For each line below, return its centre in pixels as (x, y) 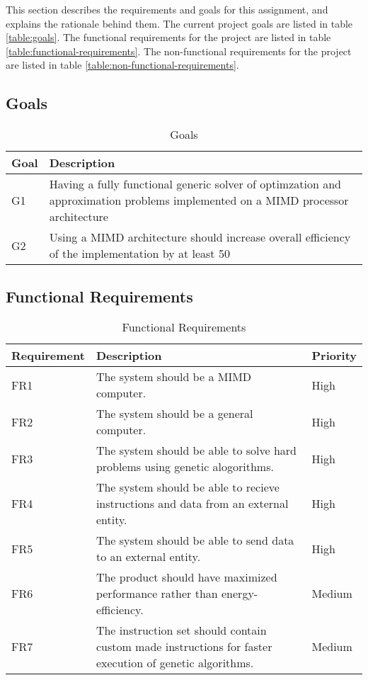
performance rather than (157, 594)
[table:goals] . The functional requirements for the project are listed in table (168, 37)
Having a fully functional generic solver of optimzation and (195, 184)
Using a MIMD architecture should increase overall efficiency (200, 237)
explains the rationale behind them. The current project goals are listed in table (179, 23)
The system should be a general (174, 414)
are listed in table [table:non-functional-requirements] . (122, 65)
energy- (240, 594)
